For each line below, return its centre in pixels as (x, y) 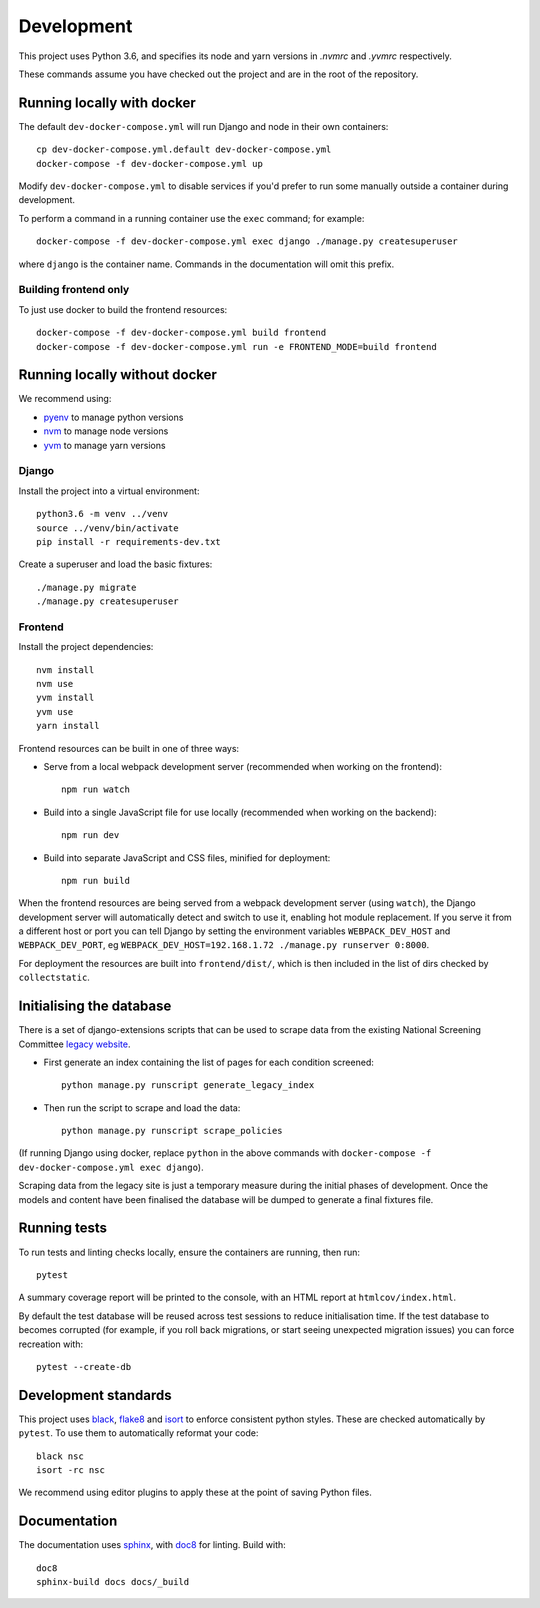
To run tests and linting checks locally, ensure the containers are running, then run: (189, 1252)
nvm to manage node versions (106, 431)
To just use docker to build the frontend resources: (123, 309)
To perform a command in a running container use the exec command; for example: (191, 218)
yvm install (65, 698)
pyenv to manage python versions (113, 417)
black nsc (60, 1456)
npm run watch (95, 789)
